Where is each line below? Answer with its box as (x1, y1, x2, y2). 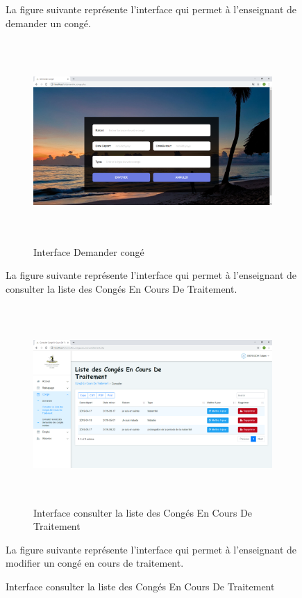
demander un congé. (6, 15, 91, 30)
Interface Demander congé (33, 244, 144, 259)
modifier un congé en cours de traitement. (6, 556, 184, 570)
